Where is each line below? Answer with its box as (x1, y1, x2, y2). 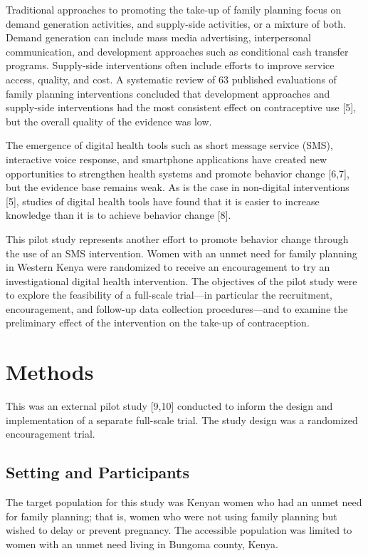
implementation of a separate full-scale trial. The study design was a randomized (6, 412, 358, 427)
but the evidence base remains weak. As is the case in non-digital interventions (6, 180, 349, 195)
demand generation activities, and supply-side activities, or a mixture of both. (6, 16, 347, 31)
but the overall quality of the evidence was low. (6, 113, 212, 128)
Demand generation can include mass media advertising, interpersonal (6, 30, 311, 45)
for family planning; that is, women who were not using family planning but (6, 508, 337, 523)
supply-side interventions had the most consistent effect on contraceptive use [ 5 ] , (6, 100, 357, 115)
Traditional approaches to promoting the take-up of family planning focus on (6, 2, 342, 16)
